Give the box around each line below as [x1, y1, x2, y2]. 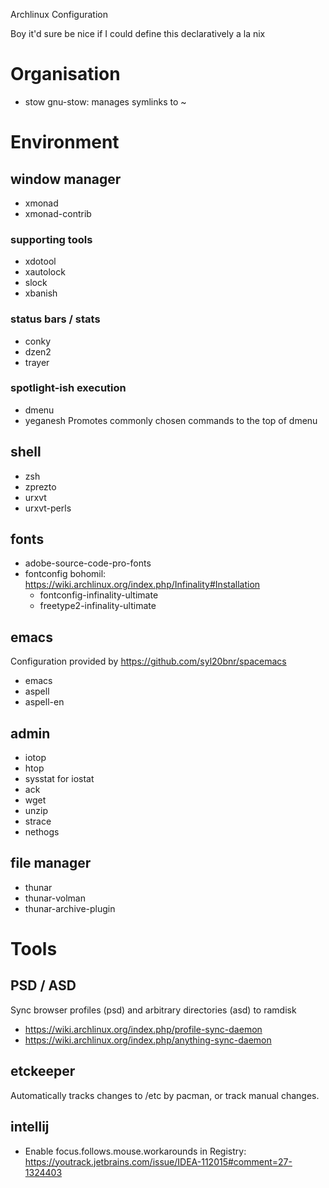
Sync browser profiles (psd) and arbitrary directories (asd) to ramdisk [10, 1004, 297, 1016]
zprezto [24, 480, 57, 493]
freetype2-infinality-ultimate [39, 600, 157, 612]
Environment [10, 131, 120, 154]
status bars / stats [10, 312, 101, 326]
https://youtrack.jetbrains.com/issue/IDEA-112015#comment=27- [24, 1155, 293, 1168]
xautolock [24, 266, 66, 278]
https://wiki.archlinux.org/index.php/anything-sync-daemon [24, 1034, 272, 1046]
